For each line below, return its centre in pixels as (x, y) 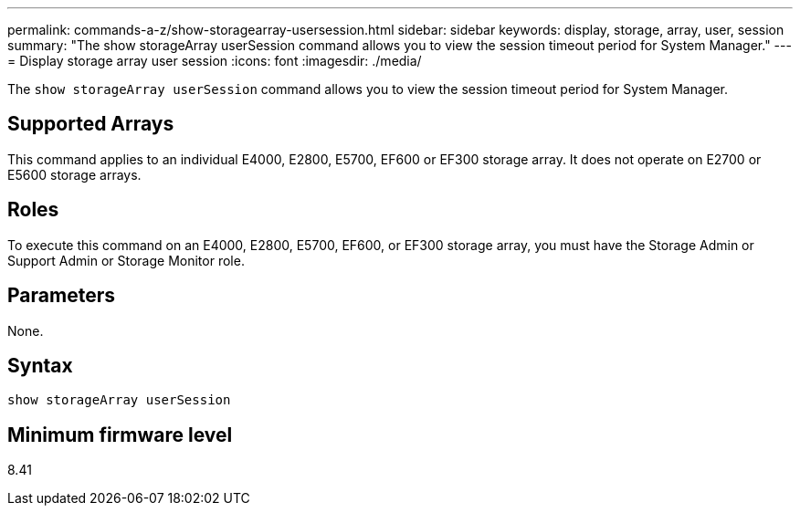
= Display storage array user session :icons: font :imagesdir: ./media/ (215, 61)
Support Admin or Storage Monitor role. (126, 260)
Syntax (40, 365)
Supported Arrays (91, 124)
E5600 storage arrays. (74, 174)
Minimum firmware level (120, 434)
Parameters (61, 296)
